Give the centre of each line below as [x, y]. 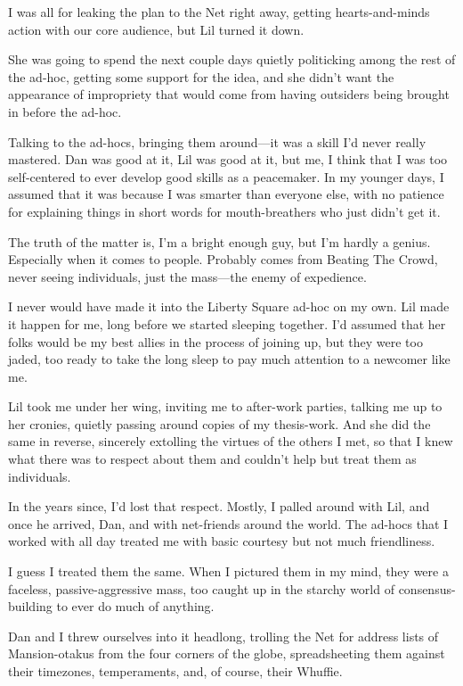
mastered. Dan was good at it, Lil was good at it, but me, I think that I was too [228, 159]
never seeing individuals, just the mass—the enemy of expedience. [187, 276]
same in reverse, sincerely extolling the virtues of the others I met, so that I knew [231, 441]
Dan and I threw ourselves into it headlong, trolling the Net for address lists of [223, 636]
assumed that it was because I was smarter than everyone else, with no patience [226, 194]
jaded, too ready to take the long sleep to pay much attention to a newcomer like [229, 359]
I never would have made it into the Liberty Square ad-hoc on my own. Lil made [229, 306]
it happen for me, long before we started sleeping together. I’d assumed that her [227, 323]
